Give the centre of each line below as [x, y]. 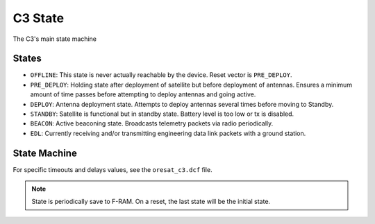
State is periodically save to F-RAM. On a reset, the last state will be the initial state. [151, 202]
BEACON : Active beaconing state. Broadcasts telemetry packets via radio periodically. [152, 123]
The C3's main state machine [55, 39]
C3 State [39, 18]
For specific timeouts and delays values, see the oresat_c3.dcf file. [112, 169]
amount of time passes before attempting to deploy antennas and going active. [143, 94]
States [27, 59]
